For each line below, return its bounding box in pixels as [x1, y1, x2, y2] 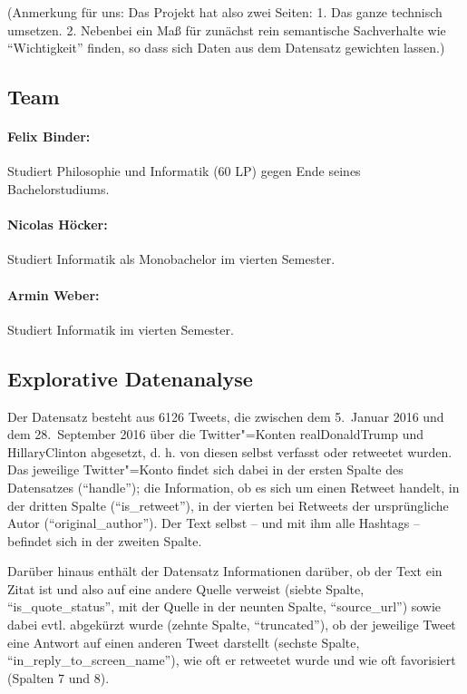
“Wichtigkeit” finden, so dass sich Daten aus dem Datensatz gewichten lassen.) [7, 38, 445, 57]
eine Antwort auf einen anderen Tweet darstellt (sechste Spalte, [7, 632, 360, 651]
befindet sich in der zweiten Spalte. [7, 531, 202, 550]
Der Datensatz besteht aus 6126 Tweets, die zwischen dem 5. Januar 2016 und [7, 406, 444, 425]
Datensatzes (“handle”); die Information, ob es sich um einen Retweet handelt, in [7, 477, 460, 496]
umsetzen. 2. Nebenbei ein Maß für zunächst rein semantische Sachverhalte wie [7, 20, 446, 39]
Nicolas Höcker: [7, 215, 108, 234]
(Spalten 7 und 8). [7, 668, 110, 687]
